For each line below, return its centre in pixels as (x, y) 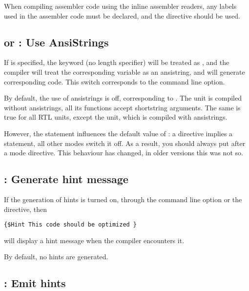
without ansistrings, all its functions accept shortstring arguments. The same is (122, 107)
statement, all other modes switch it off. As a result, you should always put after (125, 143)
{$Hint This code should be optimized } (71, 225)
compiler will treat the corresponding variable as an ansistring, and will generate (124, 72)
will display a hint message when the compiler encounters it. (94, 240)
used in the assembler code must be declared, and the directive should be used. (122, 15)
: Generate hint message (66, 179)
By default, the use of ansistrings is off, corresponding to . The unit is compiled (123, 98)
